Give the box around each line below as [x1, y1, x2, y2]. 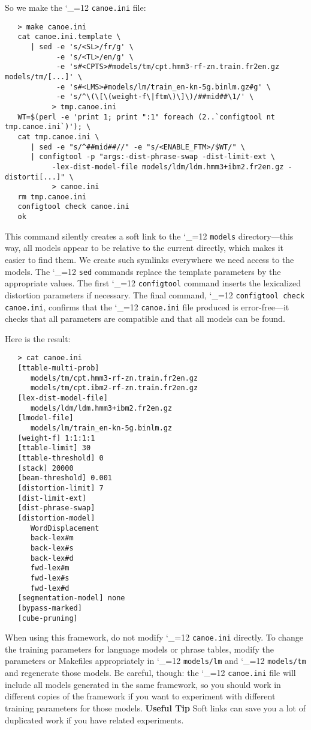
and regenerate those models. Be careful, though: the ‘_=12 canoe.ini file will [5, 666, 296, 679]
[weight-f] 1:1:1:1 [17, 433, 95, 442]
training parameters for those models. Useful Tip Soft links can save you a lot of [5, 701, 306, 714]
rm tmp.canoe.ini [17, 192, 87, 201]
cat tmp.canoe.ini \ [17, 132, 99, 141]
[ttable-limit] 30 [17, 444, 91, 453]
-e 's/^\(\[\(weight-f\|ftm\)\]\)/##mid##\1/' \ [56, 92, 254, 101]
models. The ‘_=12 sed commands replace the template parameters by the [5, 265, 281, 277]
